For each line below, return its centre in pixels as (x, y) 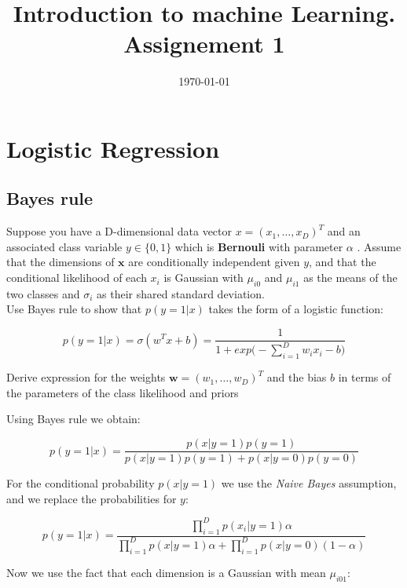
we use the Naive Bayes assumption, (309, 483)
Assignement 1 (204, 44)
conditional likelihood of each (77, 278)
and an (344, 231)
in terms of (365, 377)
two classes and (43, 293)
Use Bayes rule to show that (74, 309)
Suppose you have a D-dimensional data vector (119, 231)
